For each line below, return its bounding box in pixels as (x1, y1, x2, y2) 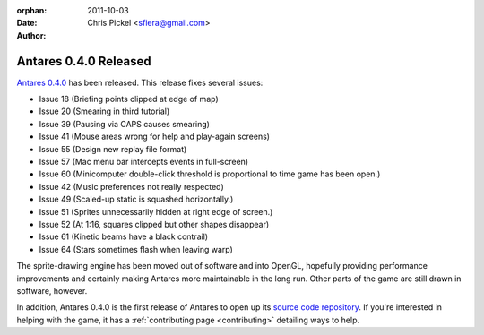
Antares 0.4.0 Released (16, 54, 151, 69)
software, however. (16, 285, 88, 296)
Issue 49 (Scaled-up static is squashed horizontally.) (39, 193, 234, 205)
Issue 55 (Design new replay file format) (39, 143, 187, 154)
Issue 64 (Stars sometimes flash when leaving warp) (39, 244, 233, 254)
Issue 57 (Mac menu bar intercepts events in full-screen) (39, 157, 249, 167)
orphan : (16, 5, 48, 15)
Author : (16, 30, 47, 40)
